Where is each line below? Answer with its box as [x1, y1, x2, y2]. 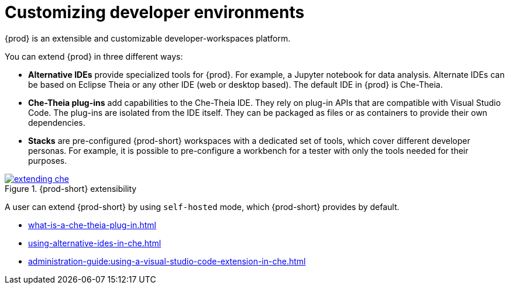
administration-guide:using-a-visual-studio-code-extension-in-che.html [28, 256, 306, 266]
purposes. [28, 155, 67, 166]
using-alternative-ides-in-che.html [28, 238, 161, 248]
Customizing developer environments [5, 2, 305, 22]
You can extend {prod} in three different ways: [5, 51, 183, 61]
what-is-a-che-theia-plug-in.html [28, 219, 156, 230]
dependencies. [28, 117, 85, 128]
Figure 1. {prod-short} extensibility [5, 183, 137, 194]
